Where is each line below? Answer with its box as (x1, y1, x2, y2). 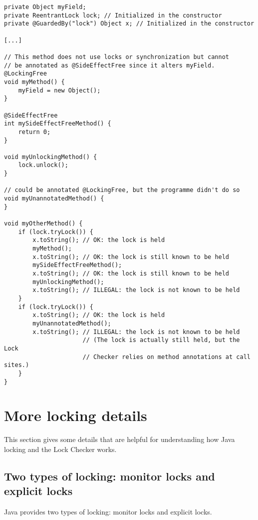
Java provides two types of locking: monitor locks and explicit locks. (4, 506, 212, 517)
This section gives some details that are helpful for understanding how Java (4, 434, 235, 444)
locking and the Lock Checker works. (4, 443, 117, 454)
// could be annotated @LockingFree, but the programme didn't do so (4, 186, 240, 194)
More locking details (4, 405, 147, 425)
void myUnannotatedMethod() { (4, 195, 104, 202)
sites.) (4, 361, 29, 369)
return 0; (18, 128, 51, 135)
